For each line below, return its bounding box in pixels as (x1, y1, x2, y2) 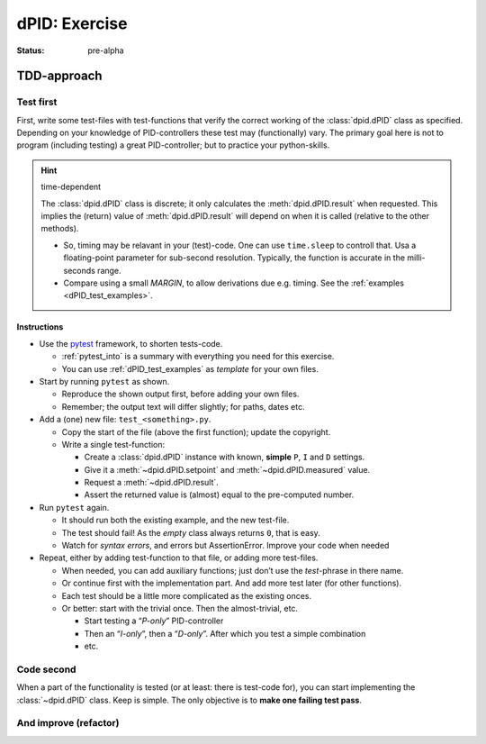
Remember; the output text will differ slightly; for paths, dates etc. (61, 401, 305, 412)
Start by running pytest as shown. (39, 376, 170, 386)
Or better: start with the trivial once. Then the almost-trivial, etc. (61, 603, 299, 613)
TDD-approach (16, 68, 103, 84)
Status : (16, 45, 45, 56)
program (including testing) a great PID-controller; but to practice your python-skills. (16, 140, 330, 150)
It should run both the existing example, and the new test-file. (61, 514, 290, 526)
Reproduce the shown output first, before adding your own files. (61, 388, 300, 400)
